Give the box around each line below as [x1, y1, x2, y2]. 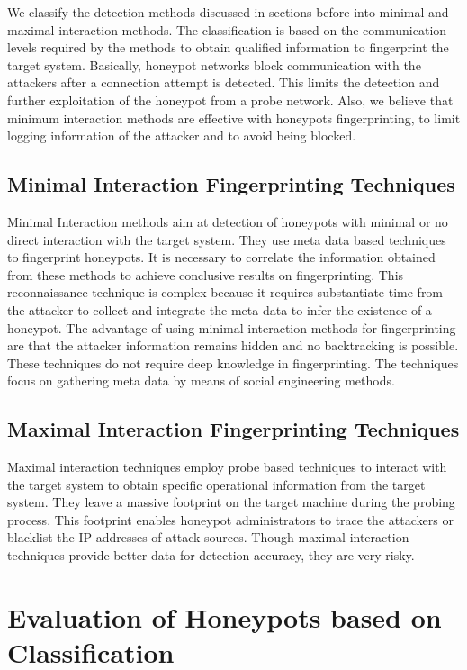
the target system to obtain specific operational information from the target [7, 475, 426, 493]
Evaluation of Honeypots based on [7, 598, 442, 635]
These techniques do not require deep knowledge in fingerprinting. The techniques [7, 353, 459, 372]
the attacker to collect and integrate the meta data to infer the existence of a [7, 300, 432, 319]
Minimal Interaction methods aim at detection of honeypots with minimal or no [7, 212, 448, 231]
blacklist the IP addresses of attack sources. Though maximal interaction [7, 528, 409, 547]
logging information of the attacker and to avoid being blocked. [7, 126, 356, 145]
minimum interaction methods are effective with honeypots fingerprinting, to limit [7, 108, 461, 127]
